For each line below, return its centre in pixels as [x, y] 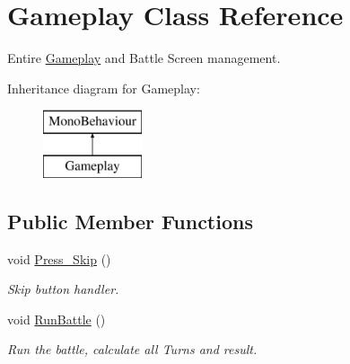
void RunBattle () [57, 319]
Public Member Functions [130, 221]
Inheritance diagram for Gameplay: [104, 88]
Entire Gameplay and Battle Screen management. [144, 58]
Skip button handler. [63, 289]
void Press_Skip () [59, 258]
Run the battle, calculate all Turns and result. [132, 349]
